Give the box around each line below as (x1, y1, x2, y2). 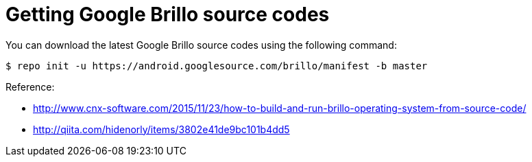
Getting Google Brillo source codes (5, 3, 330, 26)
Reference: (5, 80, 55, 93)
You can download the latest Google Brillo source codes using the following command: (5, 38, 397, 51)
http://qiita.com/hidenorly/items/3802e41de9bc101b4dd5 (33, 123, 290, 135)
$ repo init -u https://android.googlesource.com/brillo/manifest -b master (5, 60, 428, 71)
